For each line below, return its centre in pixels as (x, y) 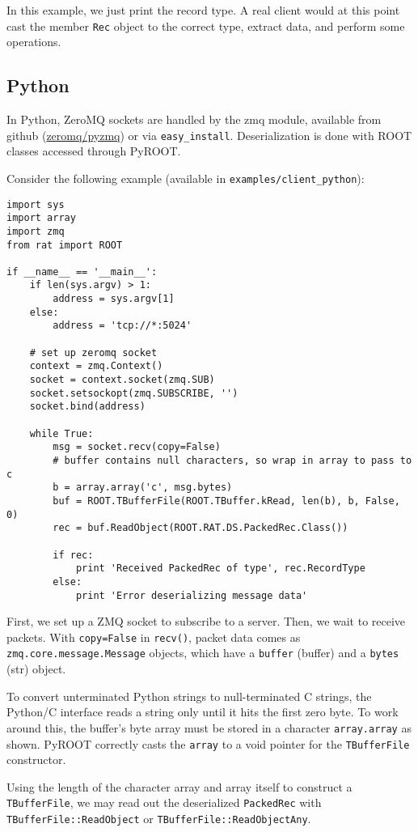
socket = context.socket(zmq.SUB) (122, 380)
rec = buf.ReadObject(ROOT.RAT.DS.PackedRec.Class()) (201, 528)
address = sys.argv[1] (114, 299)
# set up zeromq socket (93, 352)
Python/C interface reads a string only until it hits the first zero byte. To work (203, 712)
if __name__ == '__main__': (82, 272)
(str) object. (36, 669)
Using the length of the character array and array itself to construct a (179, 786)
